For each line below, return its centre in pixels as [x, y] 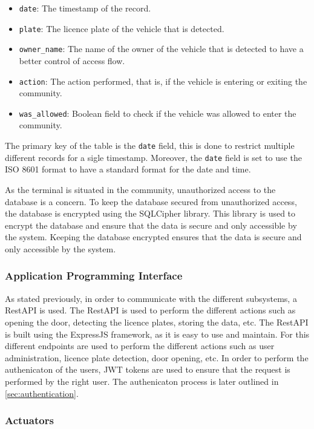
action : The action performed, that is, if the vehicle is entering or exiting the [163, 81]
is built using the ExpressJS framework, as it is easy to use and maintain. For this [157, 334]
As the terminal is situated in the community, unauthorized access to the [140, 189]
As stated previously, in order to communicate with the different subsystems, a [151, 298]
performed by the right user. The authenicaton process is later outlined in [142, 381]
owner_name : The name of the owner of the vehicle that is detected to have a [161, 49]
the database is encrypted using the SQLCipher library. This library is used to [150, 213]
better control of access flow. [72, 60]
